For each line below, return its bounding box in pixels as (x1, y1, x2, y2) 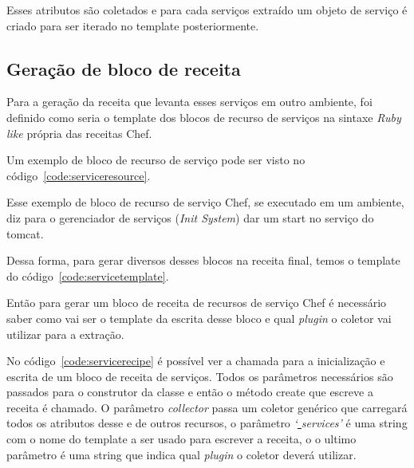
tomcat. (6, 225, 44, 242)
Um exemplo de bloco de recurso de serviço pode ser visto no (6, 151, 306, 168)
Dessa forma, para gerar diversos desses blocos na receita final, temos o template (6, 252, 400, 269)
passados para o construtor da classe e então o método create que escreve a (6, 383, 373, 400)
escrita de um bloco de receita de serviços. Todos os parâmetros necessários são (6, 368, 393, 384)
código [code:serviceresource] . (6, 167, 151, 183)
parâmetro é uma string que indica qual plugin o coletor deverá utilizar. (6, 446, 357, 462)
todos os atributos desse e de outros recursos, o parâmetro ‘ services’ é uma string (6, 415, 408, 431)
